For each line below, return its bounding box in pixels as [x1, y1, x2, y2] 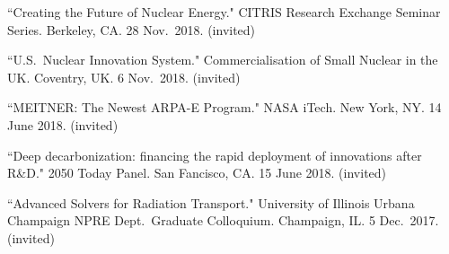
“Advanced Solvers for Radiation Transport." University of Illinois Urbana [7, 193, 415, 212]
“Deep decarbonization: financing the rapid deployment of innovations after [7, 145, 422, 164]
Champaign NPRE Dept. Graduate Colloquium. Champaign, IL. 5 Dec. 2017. [7, 211, 439, 230]
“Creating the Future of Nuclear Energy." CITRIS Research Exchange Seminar [7, 3, 441, 21]
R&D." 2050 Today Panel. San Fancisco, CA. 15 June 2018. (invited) [7, 163, 387, 182]
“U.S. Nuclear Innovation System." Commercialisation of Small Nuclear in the [7, 50, 438, 69]
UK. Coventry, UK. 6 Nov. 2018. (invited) [7, 67, 241, 86]
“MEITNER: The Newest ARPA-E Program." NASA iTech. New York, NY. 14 [7, 98, 442, 117]
